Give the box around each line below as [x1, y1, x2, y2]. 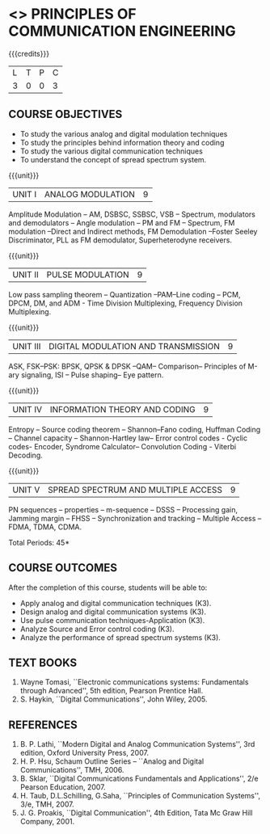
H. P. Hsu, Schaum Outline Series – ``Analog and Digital [19, 756, 205, 766]
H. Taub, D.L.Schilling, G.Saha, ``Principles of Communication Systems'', [19, 791, 261, 801]
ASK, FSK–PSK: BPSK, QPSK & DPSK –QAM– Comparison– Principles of [8, 361, 247, 371]
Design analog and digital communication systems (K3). [19, 607, 206, 617]
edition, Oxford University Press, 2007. [19, 748, 150, 758]
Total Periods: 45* [8, 537, 70, 547]
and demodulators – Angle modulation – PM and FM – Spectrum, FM [8, 217, 235, 227]
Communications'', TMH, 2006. [19, 765, 124, 775]
